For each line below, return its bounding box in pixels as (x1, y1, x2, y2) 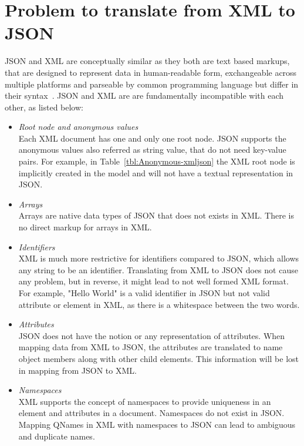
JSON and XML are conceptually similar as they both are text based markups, (5, 55, 290, 67)
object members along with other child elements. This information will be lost (18, 352, 299, 364)
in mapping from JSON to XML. (18, 364, 137, 376)
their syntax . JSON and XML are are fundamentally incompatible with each (5, 89, 284, 102)
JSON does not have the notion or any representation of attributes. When (18, 329, 285, 341)
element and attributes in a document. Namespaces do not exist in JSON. (18, 407, 285, 419)
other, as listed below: (5, 100, 83, 113)
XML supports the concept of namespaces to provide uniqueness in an (18, 395, 271, 407)
